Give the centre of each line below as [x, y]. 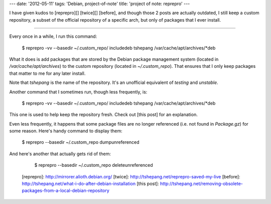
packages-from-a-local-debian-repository [66, 190]
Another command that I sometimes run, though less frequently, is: [78, 92]
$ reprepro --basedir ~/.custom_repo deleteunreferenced [94, 165]
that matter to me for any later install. [47, 73]
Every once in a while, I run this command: [53, 36]
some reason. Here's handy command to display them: [66, 131]
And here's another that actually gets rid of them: [60, 154]
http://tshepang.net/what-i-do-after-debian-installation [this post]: [90, 184]
